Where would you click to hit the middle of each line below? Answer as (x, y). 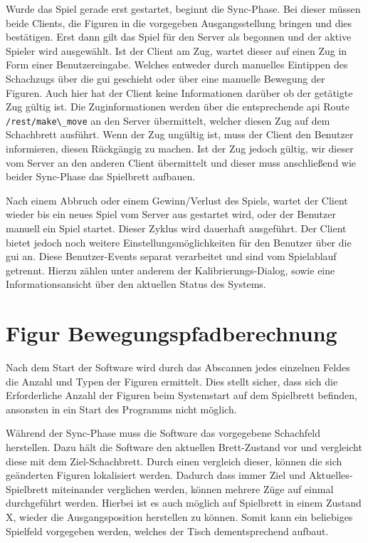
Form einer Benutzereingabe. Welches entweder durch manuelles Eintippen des (177, 64)
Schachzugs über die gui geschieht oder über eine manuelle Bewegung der (165, 78)
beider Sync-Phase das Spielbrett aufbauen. (101, 176)
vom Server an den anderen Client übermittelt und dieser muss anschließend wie (181, 162)
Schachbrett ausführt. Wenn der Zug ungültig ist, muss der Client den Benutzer (180, 134)
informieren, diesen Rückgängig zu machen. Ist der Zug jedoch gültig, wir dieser (180, 148)
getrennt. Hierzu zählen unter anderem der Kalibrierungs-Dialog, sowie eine (170, 270)
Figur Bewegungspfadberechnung (172, 333)
